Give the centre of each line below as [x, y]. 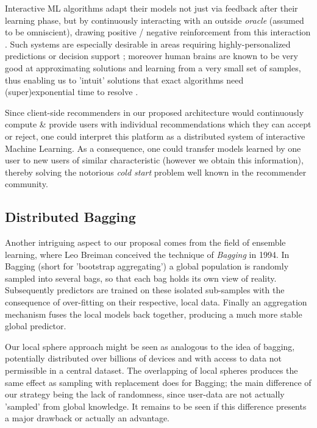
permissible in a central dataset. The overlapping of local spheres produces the [151, 370]
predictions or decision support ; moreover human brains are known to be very [151, 56]
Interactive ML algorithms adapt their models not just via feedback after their [151, 8]
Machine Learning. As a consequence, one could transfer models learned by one [153, 148]
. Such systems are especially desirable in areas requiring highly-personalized [148, 44]
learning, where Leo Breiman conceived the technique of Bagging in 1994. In [147, 254]
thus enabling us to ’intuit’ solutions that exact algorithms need [124, 80]
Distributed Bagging [70, 217]
